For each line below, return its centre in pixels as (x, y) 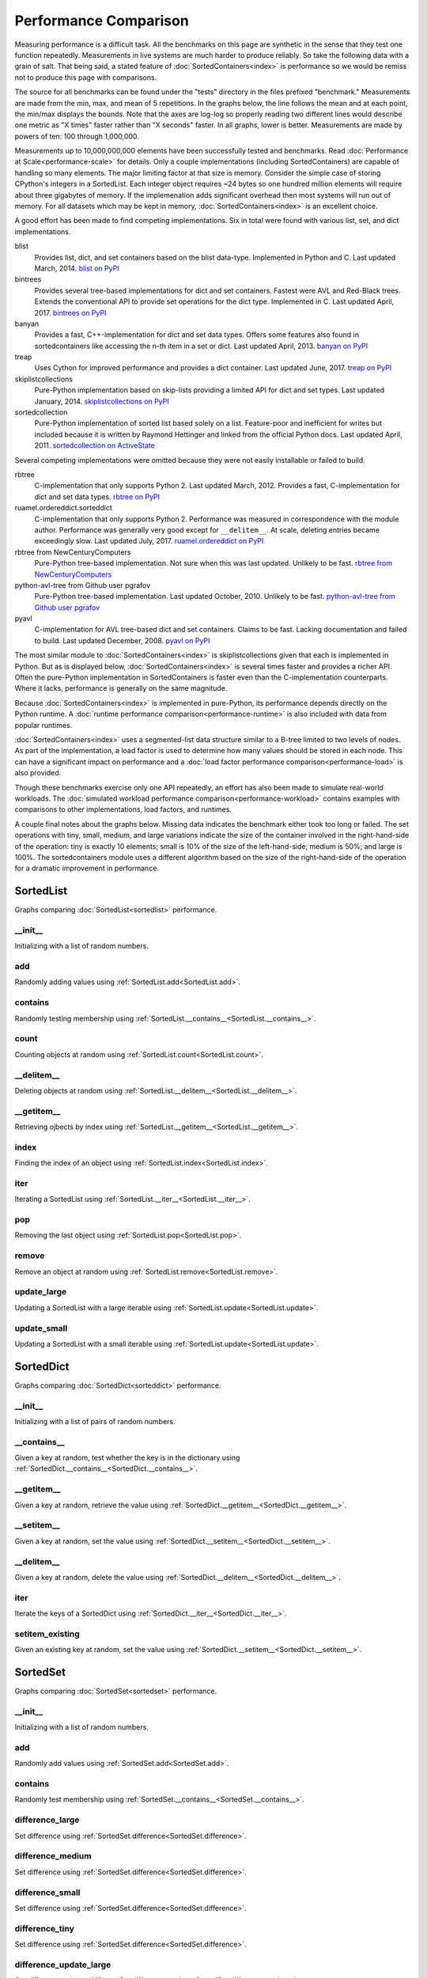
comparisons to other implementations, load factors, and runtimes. (123, 809)
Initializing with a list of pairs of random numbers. (95, 1421)
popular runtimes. (43, 725)
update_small (41, 1328)
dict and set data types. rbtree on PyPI (97, 496)
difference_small (47, 1893)
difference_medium (53, 1856)
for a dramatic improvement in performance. (87, 868)
